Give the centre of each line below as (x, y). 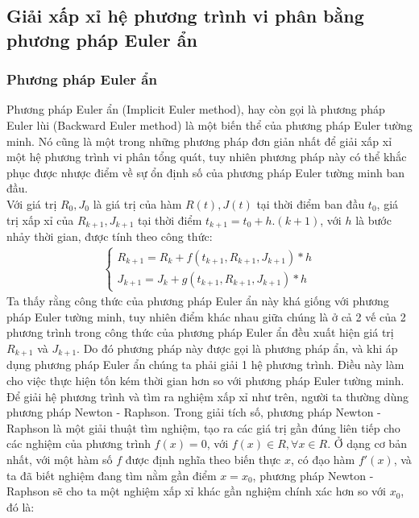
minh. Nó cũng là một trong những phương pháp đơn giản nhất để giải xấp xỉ (199, 141)
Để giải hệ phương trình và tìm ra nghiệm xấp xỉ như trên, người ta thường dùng (207, 396)
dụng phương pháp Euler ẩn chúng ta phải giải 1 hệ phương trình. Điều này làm (205, 365)
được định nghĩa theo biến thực (203, 459)
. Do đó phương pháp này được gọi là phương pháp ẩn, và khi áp (237, 348)
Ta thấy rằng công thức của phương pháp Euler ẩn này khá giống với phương (198, 301)
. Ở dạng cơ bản (367, 443)
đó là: (21, 506)
